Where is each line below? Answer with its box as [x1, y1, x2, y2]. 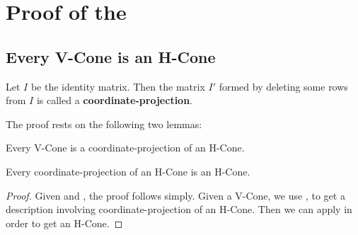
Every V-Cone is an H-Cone [6, 45, 216, 67]
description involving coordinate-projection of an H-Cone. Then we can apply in [6, 202, 352, 217]
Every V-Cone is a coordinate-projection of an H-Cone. [6, 140, 245, 155]
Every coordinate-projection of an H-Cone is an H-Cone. [6, 164, 250, 178]
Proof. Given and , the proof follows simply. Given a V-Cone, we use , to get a [6, 188, 345, 202]
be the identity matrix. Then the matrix [30, 79, 205, 93]
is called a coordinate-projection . [36, 93, 193, 108]
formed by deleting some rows [219, 79, 348, 93]
